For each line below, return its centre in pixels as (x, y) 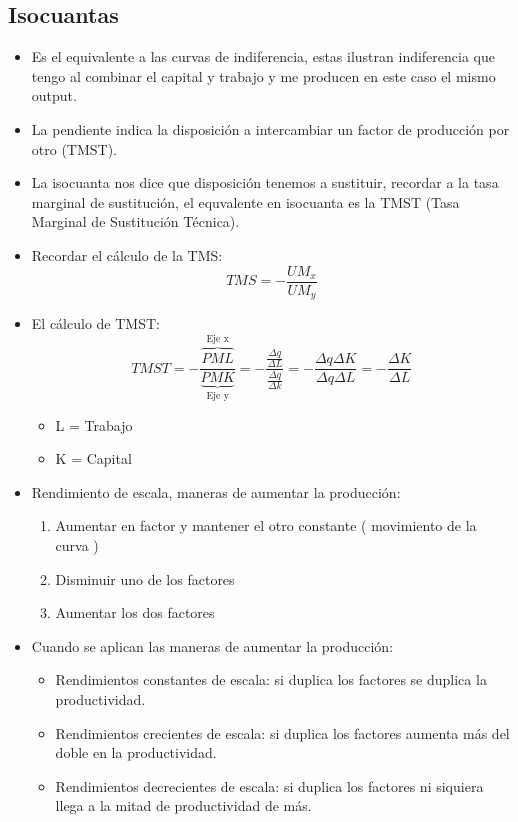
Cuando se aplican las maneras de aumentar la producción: (212, 645)
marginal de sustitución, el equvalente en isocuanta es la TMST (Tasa (245, 201)
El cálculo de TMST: (95, 323)
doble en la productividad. (136, 752)
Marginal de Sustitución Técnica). (135, 221)
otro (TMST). (74, 148)
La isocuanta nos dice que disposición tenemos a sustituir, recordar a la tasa (265, 182)
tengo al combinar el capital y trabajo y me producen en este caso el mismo (263, 75)
